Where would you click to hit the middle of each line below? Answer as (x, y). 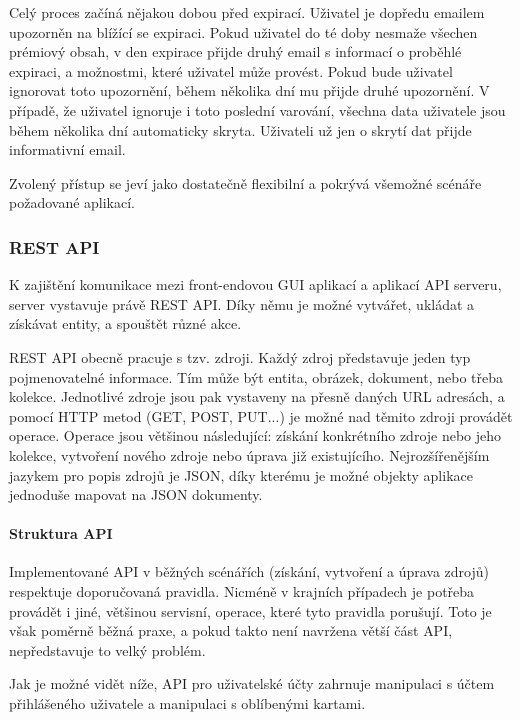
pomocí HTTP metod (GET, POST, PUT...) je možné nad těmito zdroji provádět (261, 415)
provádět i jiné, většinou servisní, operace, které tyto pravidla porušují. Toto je (250, 610)
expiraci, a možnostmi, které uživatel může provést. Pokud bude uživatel (231, 70)
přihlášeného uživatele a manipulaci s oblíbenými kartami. (187, 703)
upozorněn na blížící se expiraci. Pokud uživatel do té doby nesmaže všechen (243, 31)
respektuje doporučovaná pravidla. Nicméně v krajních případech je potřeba (242, 591)
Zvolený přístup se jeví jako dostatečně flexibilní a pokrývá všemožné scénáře (245, 182)
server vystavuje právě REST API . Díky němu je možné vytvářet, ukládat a (242, 303)
